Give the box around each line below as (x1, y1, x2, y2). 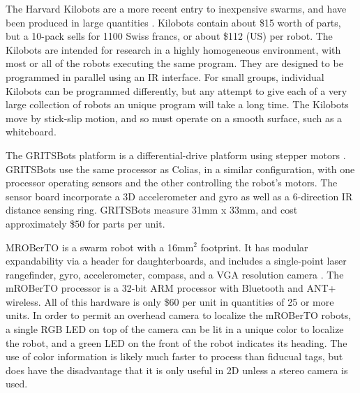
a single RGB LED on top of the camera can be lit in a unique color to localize (6, 322, 344, 336)
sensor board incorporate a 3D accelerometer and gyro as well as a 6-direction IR (6, 188, 353, 203)
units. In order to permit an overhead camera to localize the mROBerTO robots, (6, 308, 352, 322)
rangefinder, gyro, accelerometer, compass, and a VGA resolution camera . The (6, 267, 344, 281)
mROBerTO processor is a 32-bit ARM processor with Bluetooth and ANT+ (6, 281, 336, 295)
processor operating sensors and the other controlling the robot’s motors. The (6, 175, 338, 190)
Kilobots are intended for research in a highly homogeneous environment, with (6, 42, 341, 57)
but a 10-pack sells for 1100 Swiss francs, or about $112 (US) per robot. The (6, 29, 333, 43)
